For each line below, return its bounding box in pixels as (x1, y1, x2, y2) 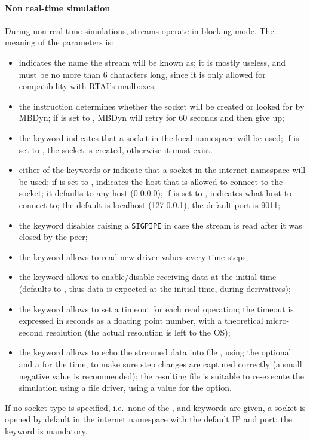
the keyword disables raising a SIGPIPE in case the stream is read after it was (19, 218, 302, 231)
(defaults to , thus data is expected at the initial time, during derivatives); (19, 282, 291, 294)
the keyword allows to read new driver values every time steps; (19, 250, 248, 263)
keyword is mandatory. (5, 424, 88, 437)
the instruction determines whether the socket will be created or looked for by (19, 99, 305, 112)
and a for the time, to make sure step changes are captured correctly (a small (19, 357, 302, 370)
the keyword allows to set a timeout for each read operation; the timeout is (19, 302, 294, 315)
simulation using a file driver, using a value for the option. (19, 381, 232, 394)
